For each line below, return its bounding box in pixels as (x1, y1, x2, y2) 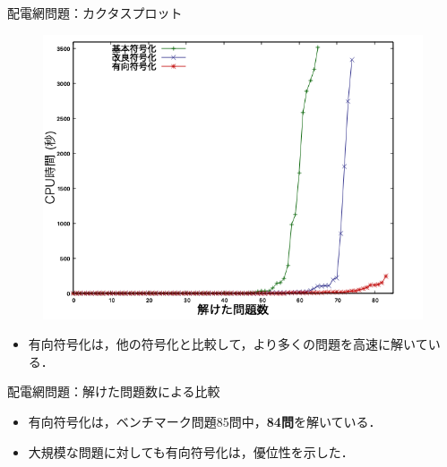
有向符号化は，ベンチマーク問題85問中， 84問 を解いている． (28, 412, 382, 430)
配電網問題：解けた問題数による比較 (7, 382, 220, 401)
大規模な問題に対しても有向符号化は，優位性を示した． (28, 442, 354, 461)
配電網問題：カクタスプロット (7, 4, 183, 21)
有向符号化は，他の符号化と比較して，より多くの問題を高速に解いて (28, 335, 428, 353)
